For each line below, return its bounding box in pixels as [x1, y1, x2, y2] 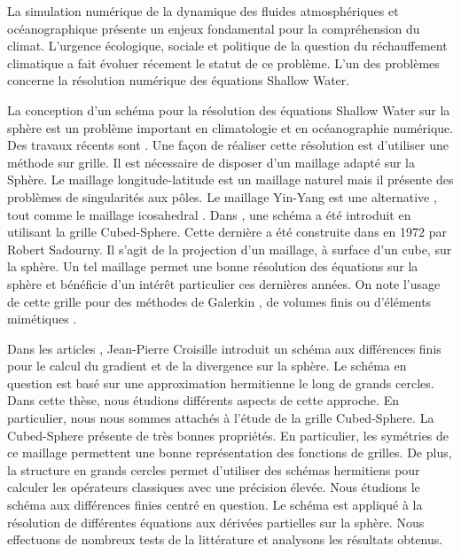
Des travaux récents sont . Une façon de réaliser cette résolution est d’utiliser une [7, 136, 449, 154]
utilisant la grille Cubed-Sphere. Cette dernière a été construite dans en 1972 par [7, 222, 447, 241]
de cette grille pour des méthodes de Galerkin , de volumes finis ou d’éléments [7, 292, 432, 310]
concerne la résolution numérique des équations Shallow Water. [7, 71, 350, 90]
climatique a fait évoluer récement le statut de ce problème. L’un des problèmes [7, 53, 440, 72]
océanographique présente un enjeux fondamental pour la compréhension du [7, 19, 420, 37]
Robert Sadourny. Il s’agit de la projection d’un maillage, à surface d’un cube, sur [7, 239, 452, 258]
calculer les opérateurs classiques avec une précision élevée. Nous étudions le [7, 478, 420, 496]
